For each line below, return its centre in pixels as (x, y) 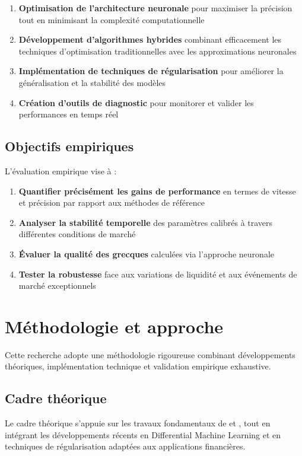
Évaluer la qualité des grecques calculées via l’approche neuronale (146, 253)
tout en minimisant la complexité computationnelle (112, 19)
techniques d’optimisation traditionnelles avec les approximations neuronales (158, 51)
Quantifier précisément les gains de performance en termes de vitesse (157, 191)
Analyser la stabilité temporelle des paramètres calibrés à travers (146, 222)
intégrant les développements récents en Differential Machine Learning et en (143, 434)
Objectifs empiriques (69, 146)
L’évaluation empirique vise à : (61, 170)
